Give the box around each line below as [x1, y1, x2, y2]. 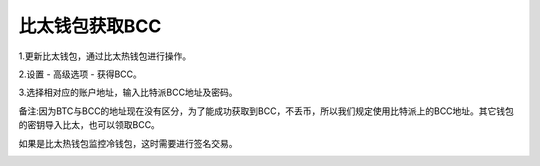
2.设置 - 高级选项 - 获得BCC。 [18, 68, 142, 80]
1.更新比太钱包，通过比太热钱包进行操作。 [18, 50, 192, 62]
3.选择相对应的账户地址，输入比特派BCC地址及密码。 [18, 86, 238, 99]
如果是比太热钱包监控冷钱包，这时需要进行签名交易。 [18, 137, 238, 149]
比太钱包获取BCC [18, 15, 162, 37]
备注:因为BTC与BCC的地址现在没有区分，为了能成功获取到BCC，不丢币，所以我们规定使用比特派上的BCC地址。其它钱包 [18, 105, 515, 117]
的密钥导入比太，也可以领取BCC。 [18, 119, 160, 131]
